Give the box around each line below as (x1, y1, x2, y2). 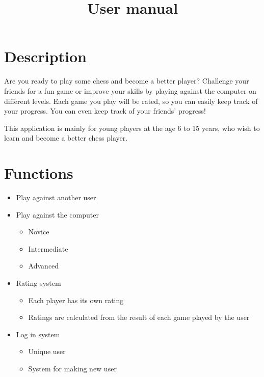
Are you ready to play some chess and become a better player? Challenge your (4, 75, 249, 86)
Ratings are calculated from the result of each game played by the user (28, 312, 250, 322)
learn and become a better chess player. (4, 132, 128, 143)
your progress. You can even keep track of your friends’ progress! (4, 105, 206, 116)
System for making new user (28, 363, 117, 373)
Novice (28, 226, 49, 237)
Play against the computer (16, 209, 99, 220)
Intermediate (28, 243, 68, 254)
